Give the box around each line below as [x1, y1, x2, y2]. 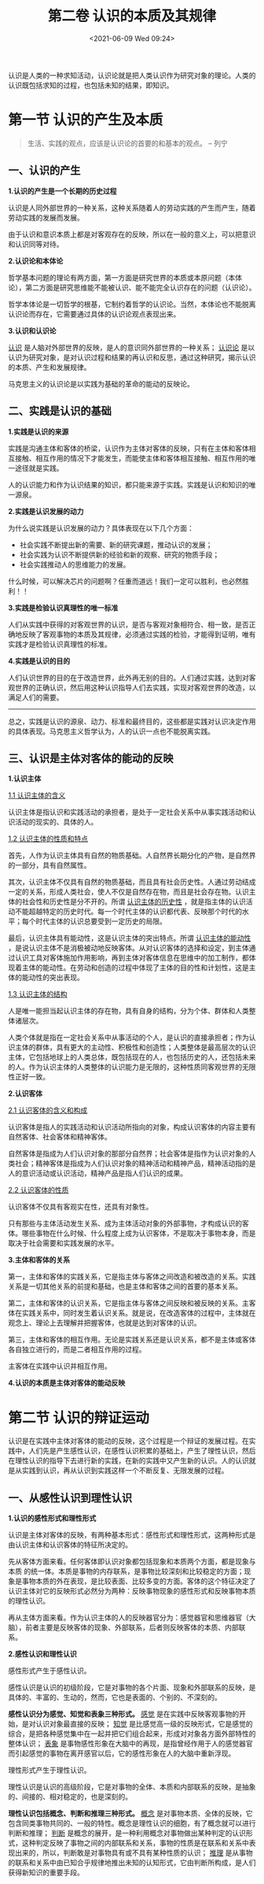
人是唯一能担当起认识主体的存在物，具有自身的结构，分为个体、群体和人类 [8, 1006, 249, 1016]
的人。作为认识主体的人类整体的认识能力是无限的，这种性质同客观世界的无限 [8, 1062, 256, 1072]
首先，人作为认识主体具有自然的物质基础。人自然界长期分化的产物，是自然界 [8, 851, 256, 861]
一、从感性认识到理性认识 [8, 1491, 132, 1505]
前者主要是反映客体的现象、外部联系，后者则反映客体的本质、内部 [24, 1623, 239, 1632]
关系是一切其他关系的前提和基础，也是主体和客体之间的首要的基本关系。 [8, 1282, 242, 1291]
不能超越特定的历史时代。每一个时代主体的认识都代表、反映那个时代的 [14, 907, 242, 916]
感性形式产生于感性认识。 [8, 1666, 91, 1675]
